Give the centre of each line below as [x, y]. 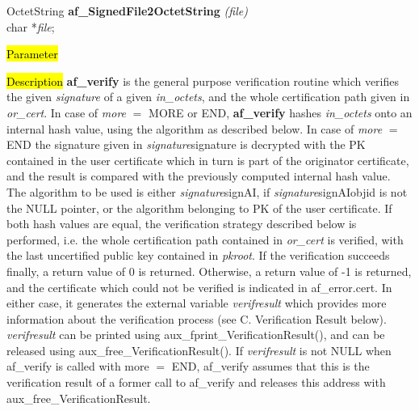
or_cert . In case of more [67, 112]
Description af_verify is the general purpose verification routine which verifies [203, 81]
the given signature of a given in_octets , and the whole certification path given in [208, 97]
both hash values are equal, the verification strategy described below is [182, 224]
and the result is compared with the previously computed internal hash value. [199, 176]
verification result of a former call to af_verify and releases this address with [196, 382]
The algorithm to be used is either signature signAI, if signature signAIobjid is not [207, 191]
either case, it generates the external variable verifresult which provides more [197, 303]
